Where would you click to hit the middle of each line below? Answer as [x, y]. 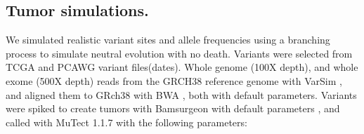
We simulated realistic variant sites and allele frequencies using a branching [168, 40]
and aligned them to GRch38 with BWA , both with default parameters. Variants [181, 94]
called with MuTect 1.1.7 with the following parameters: [126, 122]
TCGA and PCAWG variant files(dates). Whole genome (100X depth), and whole [182, 67]
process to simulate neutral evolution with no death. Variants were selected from [179, 53]
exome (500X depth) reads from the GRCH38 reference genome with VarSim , [174, 80]
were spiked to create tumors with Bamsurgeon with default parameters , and [173, 108]
